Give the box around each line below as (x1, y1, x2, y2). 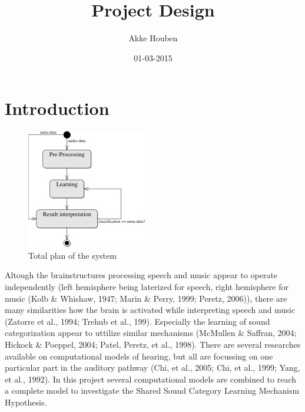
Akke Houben (128, 32, 178, 44)
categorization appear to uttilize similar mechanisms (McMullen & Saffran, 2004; (5, 327, 297, 339)
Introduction (5, 96, 110, 120)
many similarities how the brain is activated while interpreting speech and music (5, 304, 295, 316)
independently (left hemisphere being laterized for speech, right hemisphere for (5, 281, 289, 293)
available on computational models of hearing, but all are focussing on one (5, 350, 273, 362)
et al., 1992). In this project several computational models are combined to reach (5, 373, 297, 385)
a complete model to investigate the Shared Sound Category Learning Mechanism (5, 384, 300, 397)
